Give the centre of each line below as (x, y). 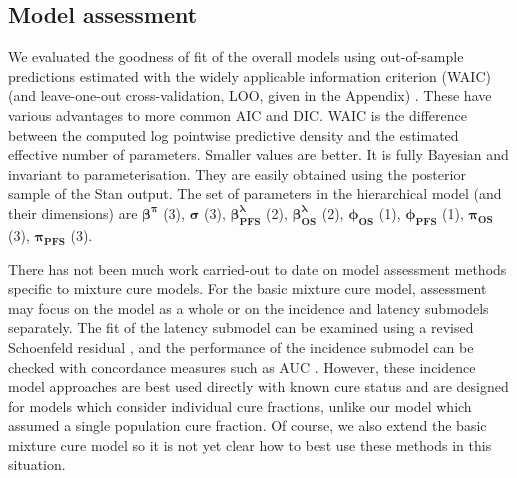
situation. (37, 464)
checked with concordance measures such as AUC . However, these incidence (242, 366)
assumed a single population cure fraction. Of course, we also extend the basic (247, 425)
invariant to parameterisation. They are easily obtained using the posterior (237, 173)
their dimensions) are (73, 212)
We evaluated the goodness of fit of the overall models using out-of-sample (236, 56)
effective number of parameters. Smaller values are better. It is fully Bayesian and (258, 154)
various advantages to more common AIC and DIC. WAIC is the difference (237, 114)
